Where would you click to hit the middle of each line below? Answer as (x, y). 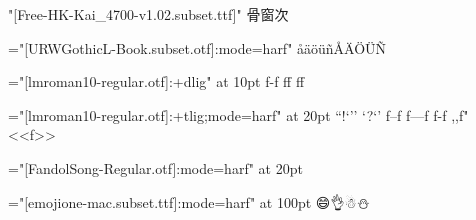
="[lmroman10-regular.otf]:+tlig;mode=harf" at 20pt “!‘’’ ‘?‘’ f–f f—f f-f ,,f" (238, 114)
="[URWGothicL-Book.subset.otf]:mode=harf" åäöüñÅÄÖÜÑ (197, 47)
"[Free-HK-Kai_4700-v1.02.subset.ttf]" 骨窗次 (148, 14)
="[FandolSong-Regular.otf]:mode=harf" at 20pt (155, 167)
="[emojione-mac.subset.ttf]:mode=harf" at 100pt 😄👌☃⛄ (189, 201)
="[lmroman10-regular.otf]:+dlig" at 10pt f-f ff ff (156, 81)
